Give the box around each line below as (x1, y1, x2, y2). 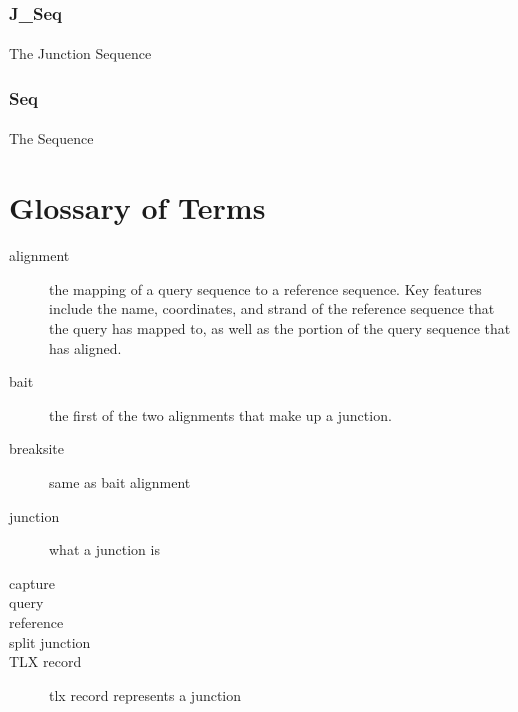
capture (9, 572, 55, 593)
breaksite (9, 438, 64, 459)
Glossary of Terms (9, 187, 266, 228)
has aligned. (49, 337, 122, 358)
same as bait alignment (49, 471, 191, 492)
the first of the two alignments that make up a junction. (49, 404, 392, 425)
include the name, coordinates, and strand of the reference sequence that (49, 298, 495, 319)
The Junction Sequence (9, 43, 152, 64)
